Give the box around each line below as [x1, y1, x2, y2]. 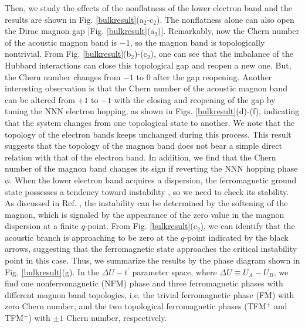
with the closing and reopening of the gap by [114, 93, 276, 105]
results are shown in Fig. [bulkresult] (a [5, 13, 144, 25]
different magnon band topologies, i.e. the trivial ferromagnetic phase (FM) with [5, 288, 294, 300]
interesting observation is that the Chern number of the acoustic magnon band [5, 82, 287, 94]
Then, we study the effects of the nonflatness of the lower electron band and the [5, 2, 292, 13]
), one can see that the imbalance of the [150, 47, 293, 60]
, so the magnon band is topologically [130, 36, 265, 48]
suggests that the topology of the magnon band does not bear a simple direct [5, 139, 282, 152]
